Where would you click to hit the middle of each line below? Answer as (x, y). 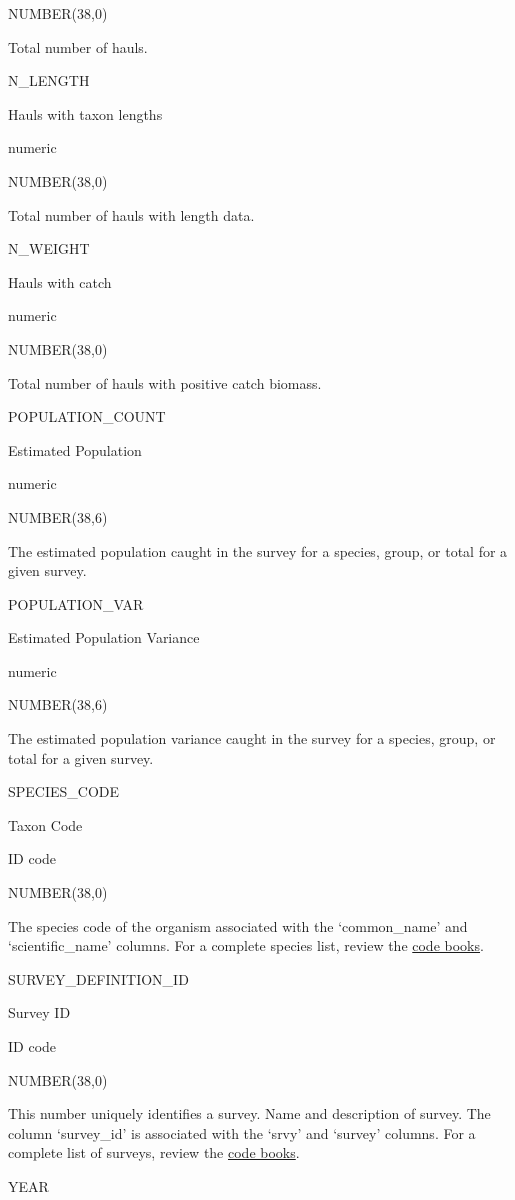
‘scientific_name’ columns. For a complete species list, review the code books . (246, 945)
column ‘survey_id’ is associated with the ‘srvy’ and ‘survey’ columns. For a (242, 1132)
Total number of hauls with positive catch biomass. (165, 382)
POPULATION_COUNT (87, 416)
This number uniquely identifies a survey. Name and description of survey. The (249, 1113)
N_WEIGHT (49, 248)
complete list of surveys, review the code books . (154, 1152)
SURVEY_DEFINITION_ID (98, 978)
